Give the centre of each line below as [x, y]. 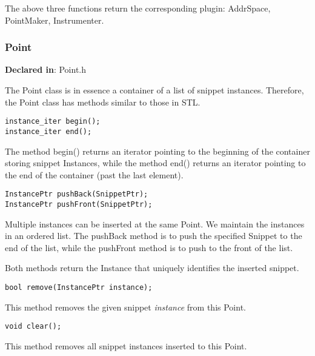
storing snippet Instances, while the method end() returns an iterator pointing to [155, 163]
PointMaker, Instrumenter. [55, 20]
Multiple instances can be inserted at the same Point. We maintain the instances [155, 223]
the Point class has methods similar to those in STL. [103, 102]
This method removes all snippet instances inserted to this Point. [126, 345]
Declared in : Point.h [46, 69]
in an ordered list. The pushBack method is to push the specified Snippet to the [154, 236]
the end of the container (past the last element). [94, 174]
